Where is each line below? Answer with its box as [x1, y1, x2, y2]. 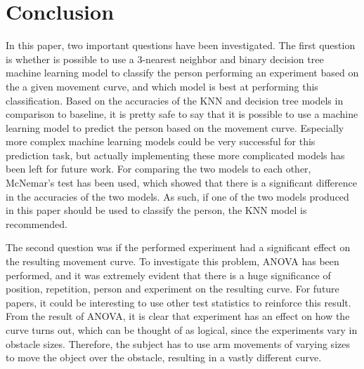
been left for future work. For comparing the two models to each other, [6, 161, 311, 176]
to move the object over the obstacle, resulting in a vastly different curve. [6, 350, 322, 365]
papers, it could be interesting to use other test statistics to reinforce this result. [6, 295, 351, 309]
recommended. [6, 216, 67, 231]
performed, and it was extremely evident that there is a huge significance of [6, 267, 331, 282]
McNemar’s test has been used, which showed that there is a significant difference [6, 175, 357, 190]
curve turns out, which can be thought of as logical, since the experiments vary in [6, 323, 358, 337]
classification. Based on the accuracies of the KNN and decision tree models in [6, 93, 344, 107]
